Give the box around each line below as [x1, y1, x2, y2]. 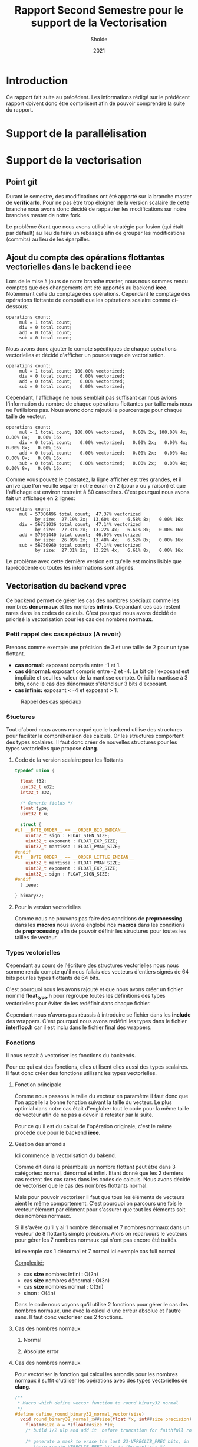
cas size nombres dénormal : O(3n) [23, 1276, 110, 1284]
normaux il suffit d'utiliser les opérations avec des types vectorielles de [14, 1377, 188, 1384]
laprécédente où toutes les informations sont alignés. [6, 564, 136, 571]
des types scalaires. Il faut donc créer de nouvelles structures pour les [6, 739, 177, 746]
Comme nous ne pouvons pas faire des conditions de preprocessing [14, 914, 183, 922]
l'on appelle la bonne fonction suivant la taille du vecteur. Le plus [14, 1099, 172, 1106]
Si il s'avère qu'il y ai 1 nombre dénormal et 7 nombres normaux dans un [14, 1223, 190, 1231]
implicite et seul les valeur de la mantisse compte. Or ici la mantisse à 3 [14, 674, 188, 681]
